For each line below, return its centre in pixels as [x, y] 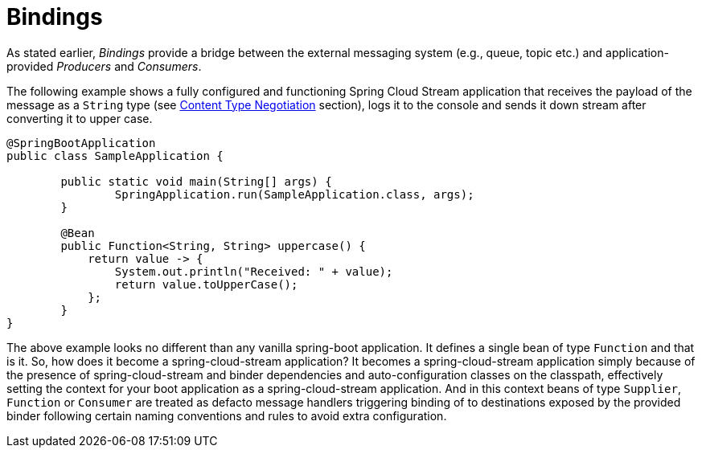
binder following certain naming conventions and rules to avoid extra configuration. [227, 415]
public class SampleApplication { [115, 155]
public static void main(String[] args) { [196, 181]
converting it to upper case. [80, 118]
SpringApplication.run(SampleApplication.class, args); [294, 194]
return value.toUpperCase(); [206, 284]
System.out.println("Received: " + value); [254, 271]
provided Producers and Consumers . [104, 66]
